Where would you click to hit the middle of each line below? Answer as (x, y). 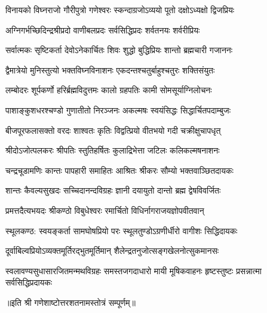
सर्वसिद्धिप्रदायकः (29, 282)
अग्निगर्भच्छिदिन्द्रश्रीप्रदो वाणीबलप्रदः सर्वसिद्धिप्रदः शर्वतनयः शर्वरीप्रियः (103, 30)
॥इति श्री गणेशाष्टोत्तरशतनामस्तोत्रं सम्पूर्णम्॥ (70, 302)
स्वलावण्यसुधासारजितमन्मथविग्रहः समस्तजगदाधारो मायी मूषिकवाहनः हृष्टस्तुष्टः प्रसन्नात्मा (133, 270)
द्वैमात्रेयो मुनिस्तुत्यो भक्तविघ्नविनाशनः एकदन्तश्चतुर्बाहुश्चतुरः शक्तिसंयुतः (110, 70)
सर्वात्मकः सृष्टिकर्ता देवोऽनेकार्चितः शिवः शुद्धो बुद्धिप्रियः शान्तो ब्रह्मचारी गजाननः (119, 50)
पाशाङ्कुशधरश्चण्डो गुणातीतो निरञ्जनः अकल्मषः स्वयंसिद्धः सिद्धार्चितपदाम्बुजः (118, 110)
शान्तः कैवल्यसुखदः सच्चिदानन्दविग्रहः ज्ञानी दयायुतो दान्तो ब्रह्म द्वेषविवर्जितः (113, 190)
